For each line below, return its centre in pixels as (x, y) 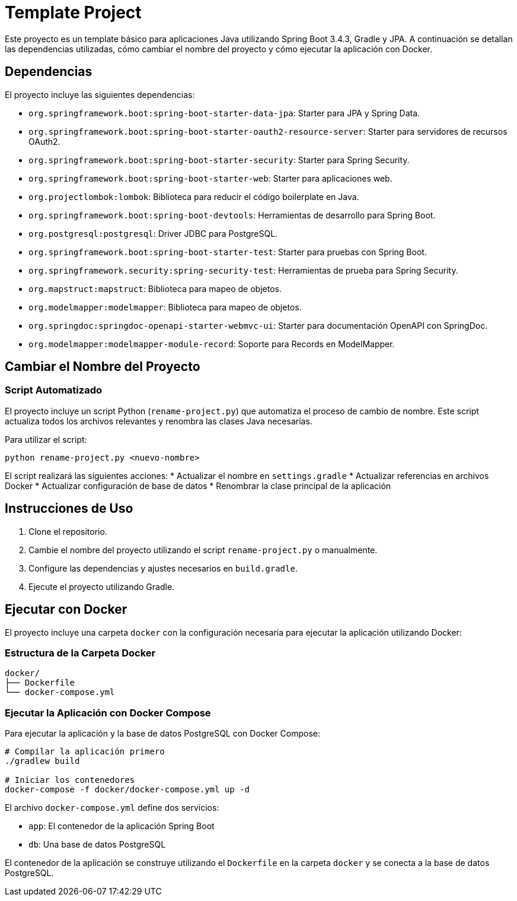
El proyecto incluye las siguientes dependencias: (100, 94)
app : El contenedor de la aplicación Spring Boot (122, 826)
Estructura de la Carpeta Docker (80, 653)
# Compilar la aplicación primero (85, 751)
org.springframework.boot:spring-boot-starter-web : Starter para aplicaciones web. (210, 178)
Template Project (73, 12)
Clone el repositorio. (68, 531)
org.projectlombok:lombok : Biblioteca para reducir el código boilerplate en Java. (194, 196)
